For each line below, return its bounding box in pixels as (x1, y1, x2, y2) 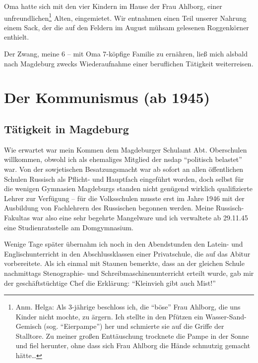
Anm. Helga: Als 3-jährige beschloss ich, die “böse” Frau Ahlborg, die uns (15, 302, 241, 312)
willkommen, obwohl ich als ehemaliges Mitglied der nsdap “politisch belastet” (4, 154, 242, 164)
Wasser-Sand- (205, 311, 247, 321)
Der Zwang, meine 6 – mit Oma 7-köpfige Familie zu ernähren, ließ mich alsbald (4, 49, 248, 59)
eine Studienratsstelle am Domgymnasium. (4, 222, 134, 232)
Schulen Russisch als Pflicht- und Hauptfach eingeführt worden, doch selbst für (4, 173, 244, 184)
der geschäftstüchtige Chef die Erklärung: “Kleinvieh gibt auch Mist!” (4, 277, 216, 288)
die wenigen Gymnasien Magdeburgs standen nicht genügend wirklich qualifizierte (4, 183, 253, 194)
